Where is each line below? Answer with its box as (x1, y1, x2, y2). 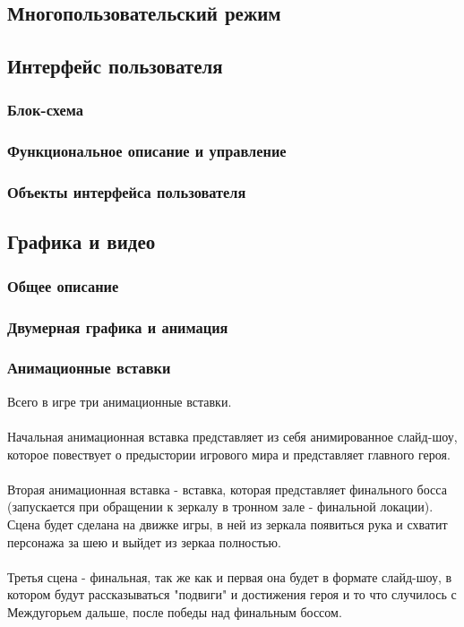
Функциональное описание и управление (7, 140, 287, 162)
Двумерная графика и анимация (7, 315, 228, 338)
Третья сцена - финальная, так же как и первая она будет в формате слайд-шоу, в (7, 567, 452, 586)
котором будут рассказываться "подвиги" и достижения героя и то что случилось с (7, 585, 457, 604)
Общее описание (7, 274, 119, 296)
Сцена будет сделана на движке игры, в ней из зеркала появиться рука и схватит (7, 514, 448, 533)
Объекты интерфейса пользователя (7, 181, 246, 203)
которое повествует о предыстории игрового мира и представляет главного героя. (7, 444, 451, 463)
